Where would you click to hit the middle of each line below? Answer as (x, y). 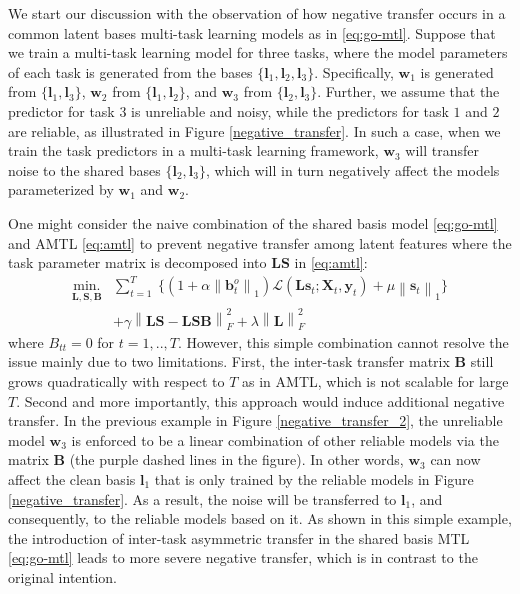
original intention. (62, 576)
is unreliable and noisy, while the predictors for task (290, 110)
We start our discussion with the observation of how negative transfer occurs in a (257, 13)
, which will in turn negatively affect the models (352, 169)
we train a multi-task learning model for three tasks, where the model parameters (258, 52)
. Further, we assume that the (408, 91)
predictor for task (61, 110)
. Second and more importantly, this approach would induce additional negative (260, 400)
